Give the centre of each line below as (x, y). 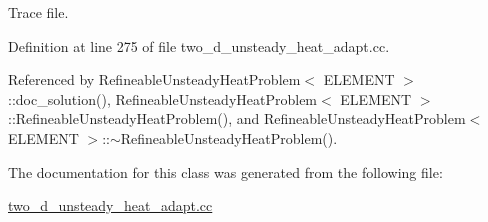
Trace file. (38, 12)
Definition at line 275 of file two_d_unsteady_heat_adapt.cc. (199, 45)
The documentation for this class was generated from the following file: (225, 171)
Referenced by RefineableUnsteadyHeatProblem (154, 79)
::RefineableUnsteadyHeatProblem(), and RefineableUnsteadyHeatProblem (237, 118)
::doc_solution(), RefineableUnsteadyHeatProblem (163, 98)
